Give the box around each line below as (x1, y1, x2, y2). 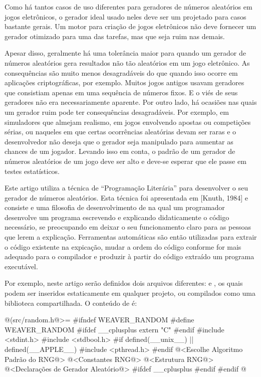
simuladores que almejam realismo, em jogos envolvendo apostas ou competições (5, 116, 251, 127)
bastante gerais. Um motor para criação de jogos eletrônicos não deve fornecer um (5, 21, 256, 32)
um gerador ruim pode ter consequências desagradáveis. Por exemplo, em (5, 106, 229, 117)
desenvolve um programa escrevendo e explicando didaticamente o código (5, 212, 229, 222)
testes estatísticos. (5, 165, 60, 176)
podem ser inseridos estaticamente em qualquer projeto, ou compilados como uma (5, 288, 256, 298)
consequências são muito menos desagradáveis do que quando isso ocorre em (5, 67, 238, 78)
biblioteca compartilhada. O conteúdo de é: (5, 297, 137, 308)
